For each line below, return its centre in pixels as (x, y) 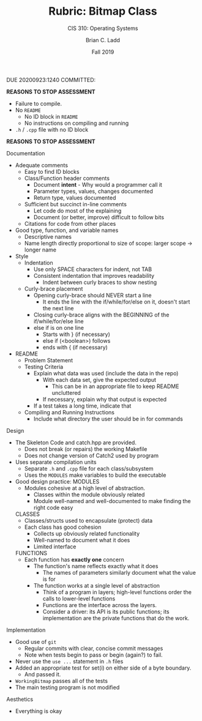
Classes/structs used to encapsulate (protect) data (88, 520)
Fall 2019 (103, 52)
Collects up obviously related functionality (87, 533)
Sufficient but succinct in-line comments (76, 204)
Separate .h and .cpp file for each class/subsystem (89, 468)
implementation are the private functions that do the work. (116, 618)
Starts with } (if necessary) (76, 334)
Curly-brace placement (54, 288)
